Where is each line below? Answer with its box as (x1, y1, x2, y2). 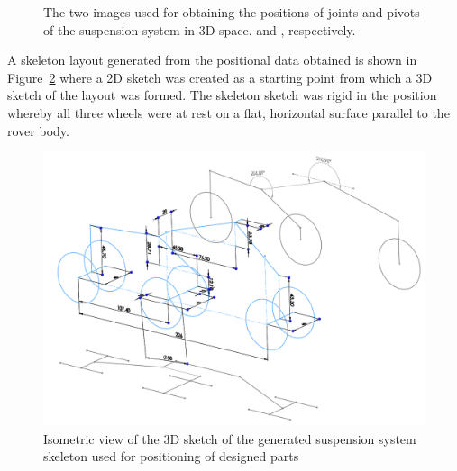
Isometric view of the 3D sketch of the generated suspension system (43, 429, 416, 448)
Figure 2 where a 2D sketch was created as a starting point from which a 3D (7, 68, 433, 86)
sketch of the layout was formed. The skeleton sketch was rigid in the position (7, 86, 437, 104)
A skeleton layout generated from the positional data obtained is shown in (7, 50, 417, 69)
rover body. (7, 121, 69, 140)
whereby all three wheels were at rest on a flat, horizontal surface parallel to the (7, 103, 450, 122)
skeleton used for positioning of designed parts (43, 447, 299, 466)
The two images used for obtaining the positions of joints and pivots (43, 3, 420, 21)
